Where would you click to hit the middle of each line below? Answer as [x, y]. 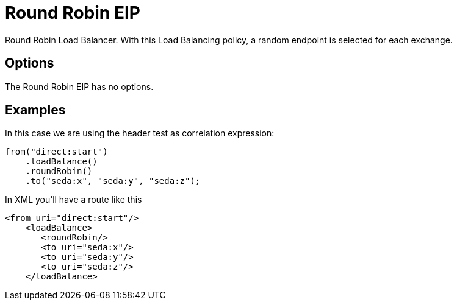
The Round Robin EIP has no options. [79, 86]
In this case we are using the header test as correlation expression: [140, 133]
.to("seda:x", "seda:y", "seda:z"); [113, 181]
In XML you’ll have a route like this [74, 200]
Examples [35, 110]
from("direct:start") [56, 152]
